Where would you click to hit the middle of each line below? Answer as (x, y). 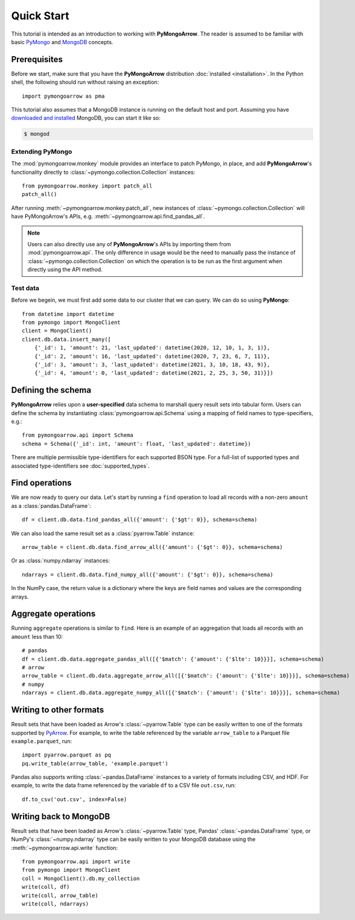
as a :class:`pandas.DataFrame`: (51, 506)
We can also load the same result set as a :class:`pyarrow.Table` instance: (103, 533)
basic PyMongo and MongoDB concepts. (62, 42)
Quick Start (40, 16)
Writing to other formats (58, 710)
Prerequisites (37, 59)
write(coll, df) (46, 887)
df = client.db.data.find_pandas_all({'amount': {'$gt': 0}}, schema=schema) (140, 520)
